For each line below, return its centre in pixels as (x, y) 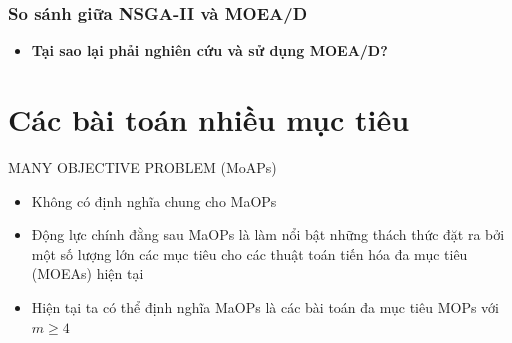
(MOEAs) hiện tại (87, 273)
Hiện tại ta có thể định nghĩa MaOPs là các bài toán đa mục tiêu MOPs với (265, 306)
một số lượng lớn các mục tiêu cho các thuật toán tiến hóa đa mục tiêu (249, 253)
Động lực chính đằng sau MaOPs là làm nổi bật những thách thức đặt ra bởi (268, 234)
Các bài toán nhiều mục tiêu (209, 119)
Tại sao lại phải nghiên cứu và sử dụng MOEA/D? (209, 50)
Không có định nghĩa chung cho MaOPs (154, 200)
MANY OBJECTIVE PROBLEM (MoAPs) (142, 166)
